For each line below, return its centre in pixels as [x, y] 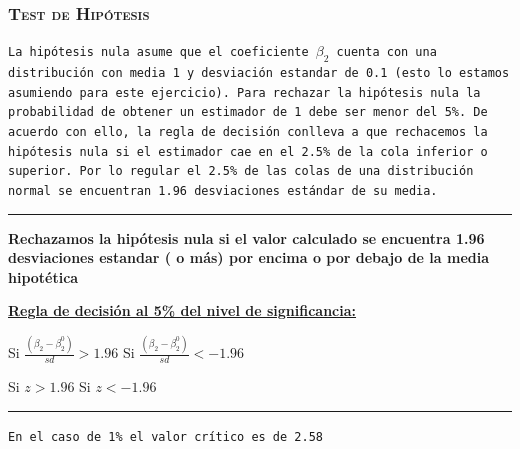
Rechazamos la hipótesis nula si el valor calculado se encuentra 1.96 [246, 237]
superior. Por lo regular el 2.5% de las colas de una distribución [241, 171]
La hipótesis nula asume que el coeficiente [158, 52]
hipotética [43, 276]
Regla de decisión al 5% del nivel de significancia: [182, 310]
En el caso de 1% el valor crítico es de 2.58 [165, 436]
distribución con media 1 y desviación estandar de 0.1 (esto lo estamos [259, 73]
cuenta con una [386, 52]
